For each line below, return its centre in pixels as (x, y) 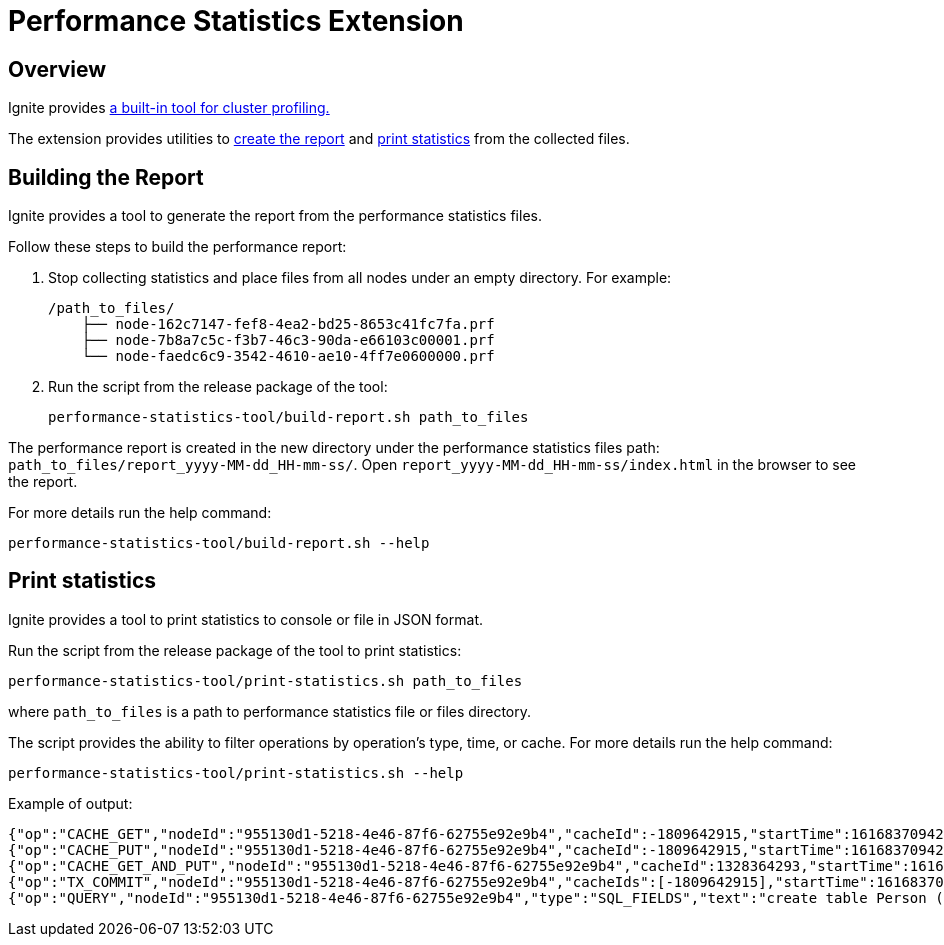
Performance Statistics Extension (236, 21)
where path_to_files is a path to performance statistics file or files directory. (270, 711)
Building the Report (106, 177)
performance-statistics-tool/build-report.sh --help (219, 543)
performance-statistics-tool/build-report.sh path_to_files (288, 417)
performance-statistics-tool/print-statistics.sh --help (236, 772)
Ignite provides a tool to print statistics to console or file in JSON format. (245, 619)
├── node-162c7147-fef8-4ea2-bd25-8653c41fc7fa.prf (288, 324)
